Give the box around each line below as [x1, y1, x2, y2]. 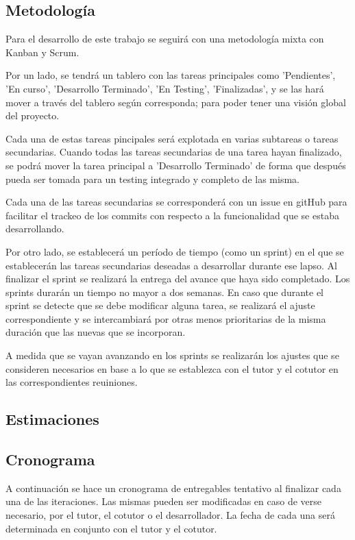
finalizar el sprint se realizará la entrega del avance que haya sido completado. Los [5, 271, 350, 286]
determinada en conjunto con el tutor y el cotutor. [5, 521, 217, 535]
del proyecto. [5, 108, 60, 123]
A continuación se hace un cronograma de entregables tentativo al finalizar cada [5, 480, 341, 495]
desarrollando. [5, 221, 64, 236]
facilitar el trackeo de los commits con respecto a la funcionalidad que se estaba [5, 208, 339, 222]
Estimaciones [5, 408, 99, 430]
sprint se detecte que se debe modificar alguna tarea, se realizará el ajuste [5, 298, 315, 312]
